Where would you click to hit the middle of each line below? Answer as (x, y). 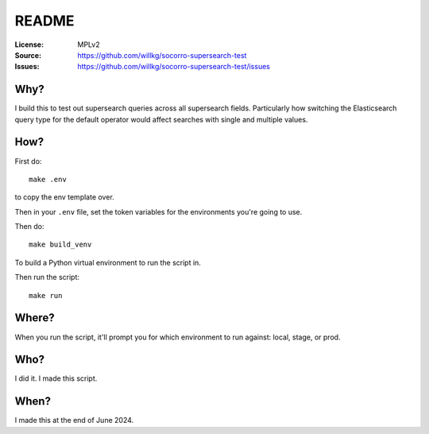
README (44, 21)
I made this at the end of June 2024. (74, 420)
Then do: (29, 227)
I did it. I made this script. (56, 378)
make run (46, 295)
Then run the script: (47, 277)
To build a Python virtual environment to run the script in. (108, 262)
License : (29, 45)
